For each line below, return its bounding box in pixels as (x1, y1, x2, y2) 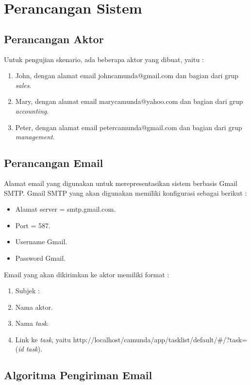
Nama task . (15, 318, 49, 328)
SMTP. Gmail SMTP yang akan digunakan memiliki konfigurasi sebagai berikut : (4, 187, 247, 198)
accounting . (15, 105, 49, 116)
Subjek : (15, 285, 40, 296)
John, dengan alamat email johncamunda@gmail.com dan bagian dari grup (15, 70, 239, 81)
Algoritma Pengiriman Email (4, 368, 152, 383)
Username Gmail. (15, 236, 67, 247)
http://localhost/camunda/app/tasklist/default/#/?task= (73, 334, 247, 344)
